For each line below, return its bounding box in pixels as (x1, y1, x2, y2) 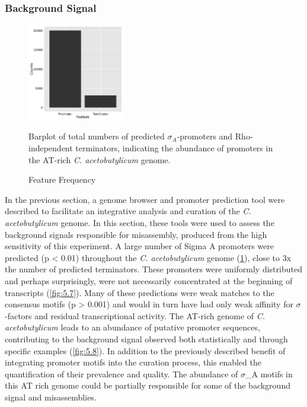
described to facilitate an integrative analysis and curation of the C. (5, 205, 251, 217)
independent (28, 142, 73, 154)
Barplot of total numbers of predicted (28, 130, 165, 142)
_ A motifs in (245, 367, 293, 380)
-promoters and (177, 130, 233, 142)
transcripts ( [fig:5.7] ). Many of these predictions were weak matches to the (5, 286, 274, 298)
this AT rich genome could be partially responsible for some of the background (5, 379, 290, 392)
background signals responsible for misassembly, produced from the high (5, 228, 267, 240)
